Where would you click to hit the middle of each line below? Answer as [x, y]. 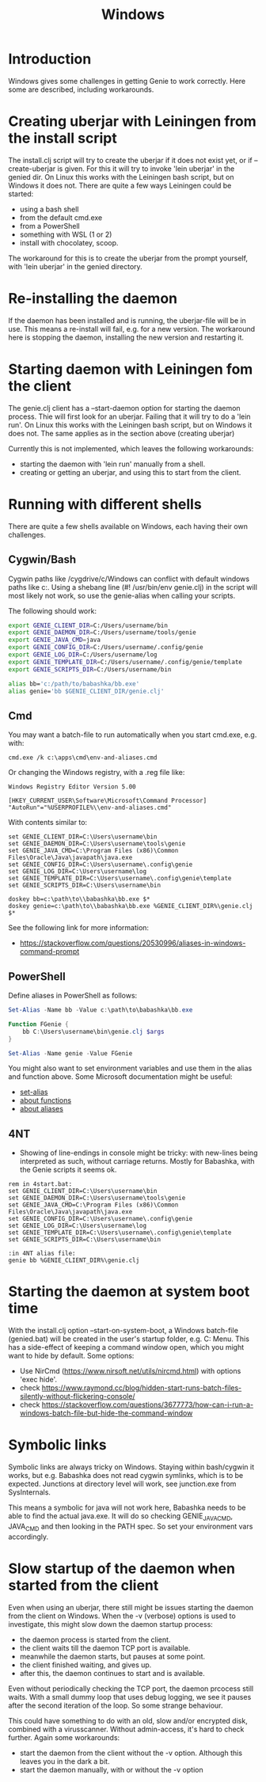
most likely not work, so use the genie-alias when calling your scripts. [122, 595]
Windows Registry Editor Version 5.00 [72, 787]
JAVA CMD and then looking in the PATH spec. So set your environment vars [131, 1527]
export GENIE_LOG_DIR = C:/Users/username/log [83, 655]
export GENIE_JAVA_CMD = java [55, 640]
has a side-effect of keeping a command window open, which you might [126, 1347]
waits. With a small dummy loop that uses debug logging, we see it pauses [130, 1697]
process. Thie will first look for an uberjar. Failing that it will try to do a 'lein [129, 416]
